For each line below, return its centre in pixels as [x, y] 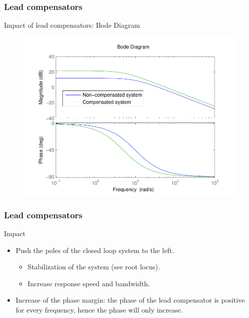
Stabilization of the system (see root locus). [94, 267]
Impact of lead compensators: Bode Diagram [72, 25]
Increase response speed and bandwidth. [89, 283]
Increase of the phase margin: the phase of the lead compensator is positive [130, 300]
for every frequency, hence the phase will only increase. [99, 309]
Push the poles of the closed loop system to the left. [95, 250]
